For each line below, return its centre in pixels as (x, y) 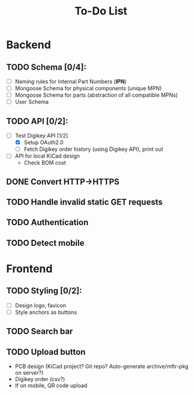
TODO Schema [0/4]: (47, 67)
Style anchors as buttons (46, 312)
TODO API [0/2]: (37, 121)
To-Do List (101, 11)
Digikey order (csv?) (40, 379)
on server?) (29, 373)
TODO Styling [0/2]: (44, 291)
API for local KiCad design (47, 156)
